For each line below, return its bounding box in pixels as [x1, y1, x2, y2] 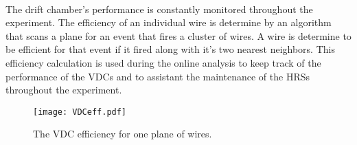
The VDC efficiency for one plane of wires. [33, 126, 212, 141]
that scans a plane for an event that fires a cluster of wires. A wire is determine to [5, 28, 352, 43]
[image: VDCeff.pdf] [33, 107, 127, 117]
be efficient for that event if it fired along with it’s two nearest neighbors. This [5, 42, 335, 56]
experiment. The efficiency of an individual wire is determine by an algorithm [5, 15, 332, 30]
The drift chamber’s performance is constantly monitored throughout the [5, 1, 313, 16]
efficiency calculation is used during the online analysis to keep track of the [5, 55, 321, 69]
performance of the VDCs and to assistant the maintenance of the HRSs [5, 69, 310, 83]
